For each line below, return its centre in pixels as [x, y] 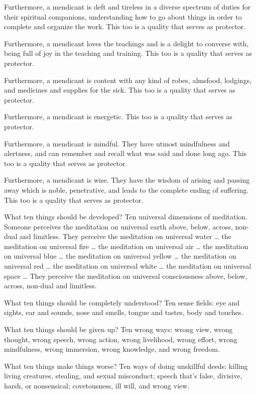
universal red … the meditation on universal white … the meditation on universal [128, 266]
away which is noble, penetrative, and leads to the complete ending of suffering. [126, 189]
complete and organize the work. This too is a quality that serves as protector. [125, 26]
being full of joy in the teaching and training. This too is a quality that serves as [128, 53]
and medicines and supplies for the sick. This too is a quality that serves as [120, 90]
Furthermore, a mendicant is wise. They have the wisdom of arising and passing [127, 180]
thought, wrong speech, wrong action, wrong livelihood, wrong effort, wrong [121, 339]
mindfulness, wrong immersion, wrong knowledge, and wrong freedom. [112, 349]
